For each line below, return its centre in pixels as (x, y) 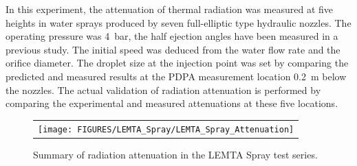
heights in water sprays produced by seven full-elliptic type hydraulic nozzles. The (178, 22)
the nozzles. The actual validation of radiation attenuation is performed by (163, 90)
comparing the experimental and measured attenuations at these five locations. (172, 103)
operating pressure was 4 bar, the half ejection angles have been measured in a (172, 36)
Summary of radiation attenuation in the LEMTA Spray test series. (175, 154)
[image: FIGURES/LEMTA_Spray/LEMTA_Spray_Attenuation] (166, 129)
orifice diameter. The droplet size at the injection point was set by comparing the (177, 63)
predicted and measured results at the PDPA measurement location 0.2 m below (176, 76)
